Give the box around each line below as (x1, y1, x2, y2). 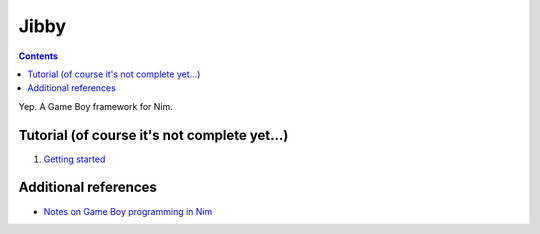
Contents (18, 50, 59, 62)
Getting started (43, 153, 106, 165)
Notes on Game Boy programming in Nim (43, 205, 213, 217)
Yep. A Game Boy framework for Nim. (18, 100, 174, 112)
